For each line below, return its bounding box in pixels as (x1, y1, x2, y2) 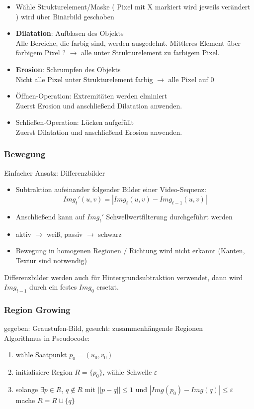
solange (15, 384, 38, 394)
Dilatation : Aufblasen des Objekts (15, 28, 124, 38)
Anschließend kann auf (15, 211, 85, 221)
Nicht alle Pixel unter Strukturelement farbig (15, 74, 153, 84)
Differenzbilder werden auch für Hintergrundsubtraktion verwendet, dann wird (4, 272, 243, 282)
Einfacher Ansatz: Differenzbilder (4, 167, 105, 178)
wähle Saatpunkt (15, 349, 67, 360)
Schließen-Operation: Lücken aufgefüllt (15, 117, 134, 127)
